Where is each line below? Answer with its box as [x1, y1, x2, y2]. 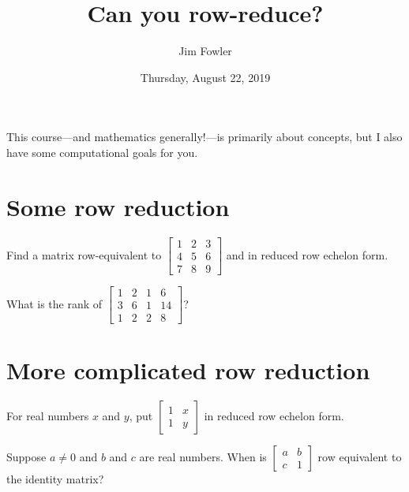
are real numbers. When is [139, 448, 267, 464]
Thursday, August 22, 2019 [140, 69, 271, 85]
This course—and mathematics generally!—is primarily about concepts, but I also [6, 129, 403, 145]
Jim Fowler [178, 43, 232, 59]
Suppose [6, 448, 47, 464]
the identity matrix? [6, 470, 104, 486]
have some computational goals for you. [6, 143, 198, 160]
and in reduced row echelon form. [226, 246, 388, 263]
